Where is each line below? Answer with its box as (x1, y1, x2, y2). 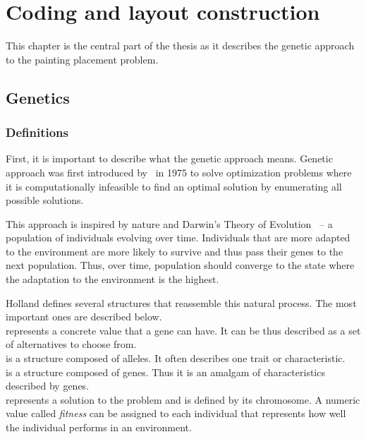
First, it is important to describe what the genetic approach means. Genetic (6, 151, 333, 166)
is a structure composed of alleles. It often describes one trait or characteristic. (6, 351, 346, 366)
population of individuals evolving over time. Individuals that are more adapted (6, 230, 350, 245)
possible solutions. (6, 193, 84, 208)
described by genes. (6, 378, 90, 393)
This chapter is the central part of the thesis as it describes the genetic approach (6, 38, 355, 53)
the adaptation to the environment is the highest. (6, 272, 219, 287)
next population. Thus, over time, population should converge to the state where (6, 258, 355, 272)
